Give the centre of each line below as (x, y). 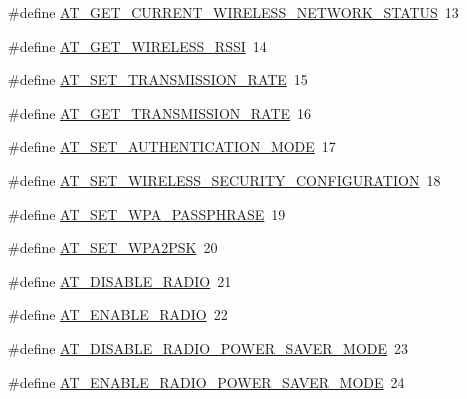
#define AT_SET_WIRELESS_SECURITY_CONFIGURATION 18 (224, 179)
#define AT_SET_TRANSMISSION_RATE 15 (158, 79)
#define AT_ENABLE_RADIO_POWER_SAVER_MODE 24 (206, 381)
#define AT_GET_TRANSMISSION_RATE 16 (160, 112)
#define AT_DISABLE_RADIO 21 (120, 280)
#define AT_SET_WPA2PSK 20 (113, 247)
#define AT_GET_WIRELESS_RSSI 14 (137, 45)
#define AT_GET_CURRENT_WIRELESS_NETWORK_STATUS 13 (233, 12)
